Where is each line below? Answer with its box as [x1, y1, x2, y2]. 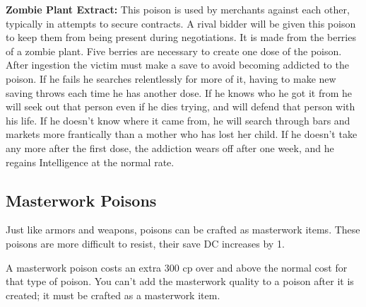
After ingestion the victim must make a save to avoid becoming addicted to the [6, 57, 349, 72]
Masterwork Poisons [6, 189, 157, 211]
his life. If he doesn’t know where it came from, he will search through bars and [6, 112, 350, 127]
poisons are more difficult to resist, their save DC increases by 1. [6, 236, 285, 250]
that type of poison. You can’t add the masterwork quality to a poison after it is [6, 274, 354, 289]
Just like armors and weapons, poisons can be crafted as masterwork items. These [6, 222, 360, 237]
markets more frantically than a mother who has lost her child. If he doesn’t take [6, 127, 358, 141]
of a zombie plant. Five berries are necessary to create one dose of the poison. [6, 43, 342, 58]
